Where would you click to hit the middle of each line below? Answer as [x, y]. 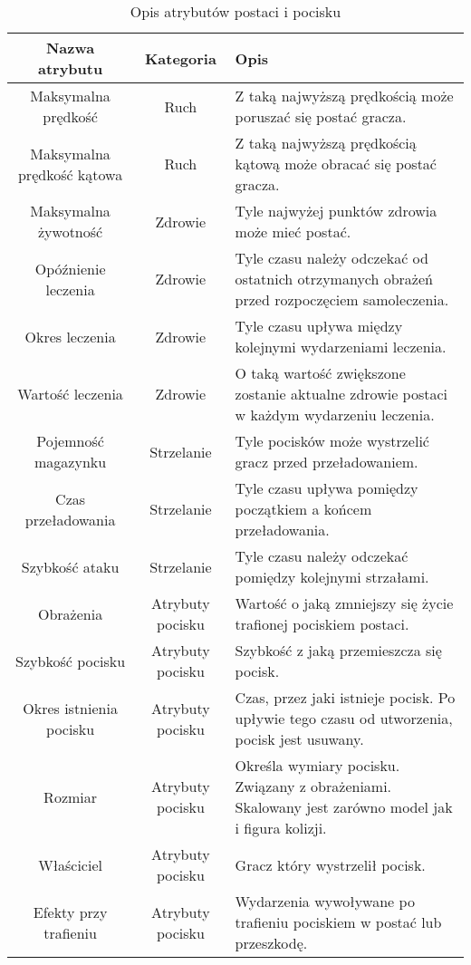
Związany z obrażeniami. [313, 786]
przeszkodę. [271, 943]
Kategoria [180, 58]
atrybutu [70, 68]
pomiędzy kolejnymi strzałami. [332, 577]
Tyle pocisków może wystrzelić [332, 441]
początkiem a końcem [303, 509]
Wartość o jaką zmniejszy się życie [344, 603]
